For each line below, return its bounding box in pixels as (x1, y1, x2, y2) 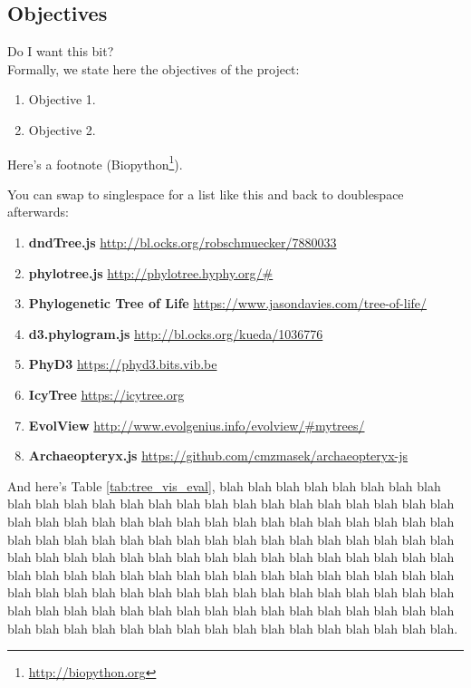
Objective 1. (28, 90, 96, 109)
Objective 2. (28, 120, 96, 139)
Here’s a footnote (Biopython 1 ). (7, 151, 183, 173)
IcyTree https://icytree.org (28, 384, 185, 403)
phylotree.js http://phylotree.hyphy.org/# (28, 263, 274, 282)
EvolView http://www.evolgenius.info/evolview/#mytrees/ (28, 415, 365, 434)
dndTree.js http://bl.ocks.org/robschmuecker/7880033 (28, 233, 337, 252)
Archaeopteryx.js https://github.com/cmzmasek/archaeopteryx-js (28, 446, 409, 465)
